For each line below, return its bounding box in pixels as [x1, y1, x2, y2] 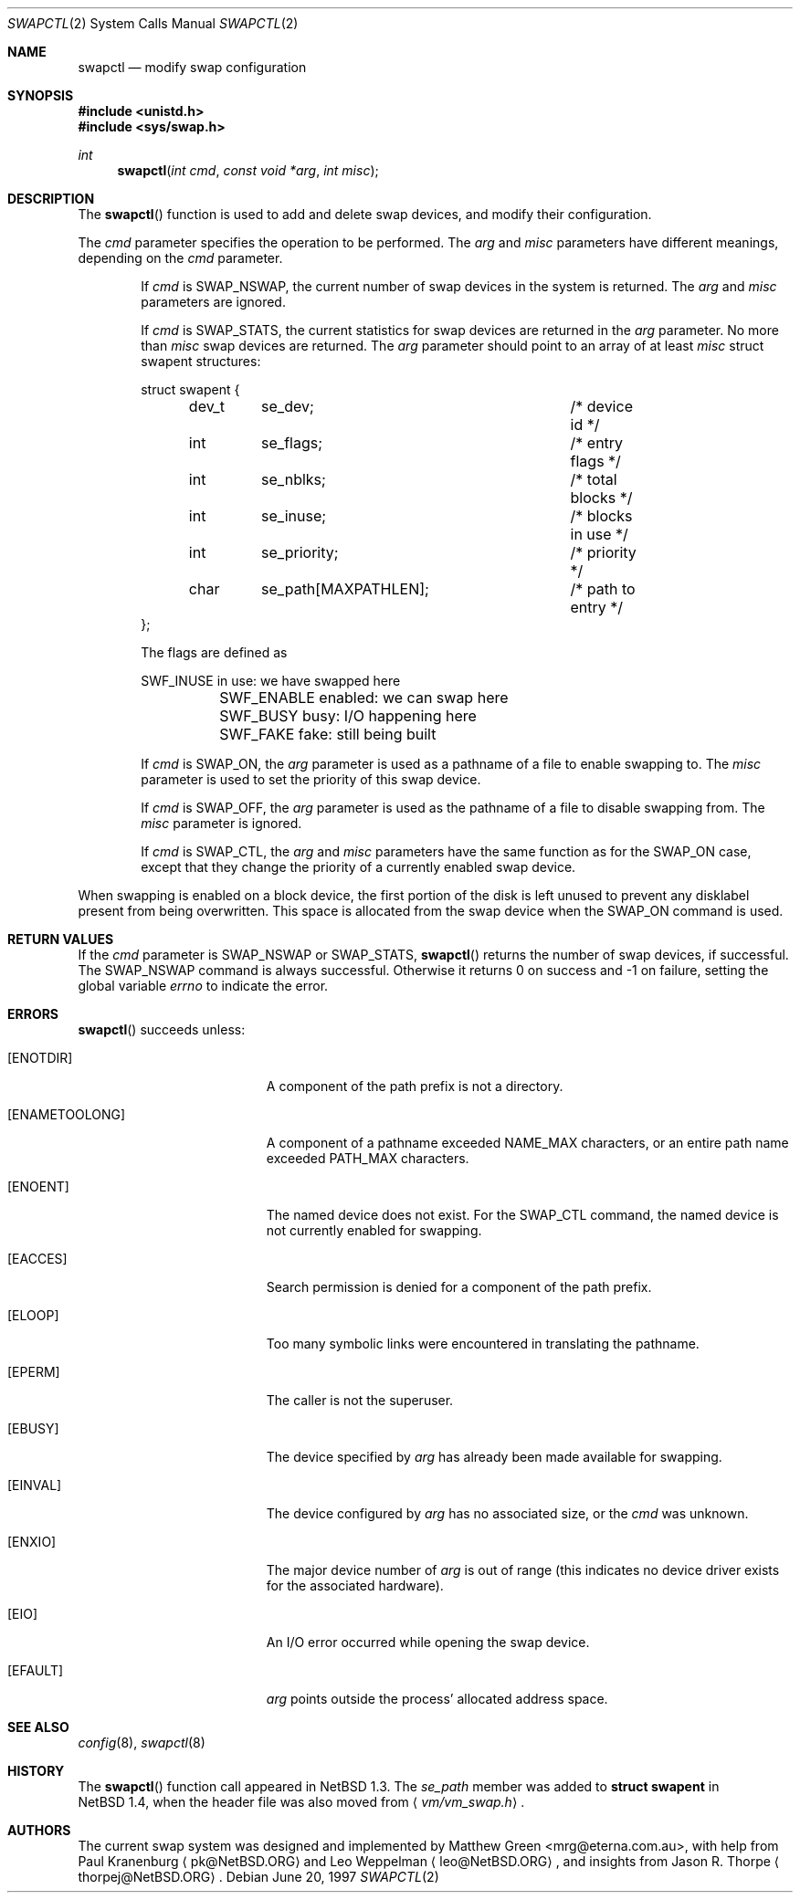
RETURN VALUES [7, 931, 114, 947]
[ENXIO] [7, 1534, 57, 1549]
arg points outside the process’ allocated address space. [266, 1691, 608, 1706]
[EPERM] [7, 1364, 60, 1380]
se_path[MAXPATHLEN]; [261, 580, 429, 598]
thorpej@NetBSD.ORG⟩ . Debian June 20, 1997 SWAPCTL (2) [78, 1869, 439, 1884]
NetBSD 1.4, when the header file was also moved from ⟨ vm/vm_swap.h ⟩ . [78, 1794, 525, 1810]
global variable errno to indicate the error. [78, 978, 329, 993]
